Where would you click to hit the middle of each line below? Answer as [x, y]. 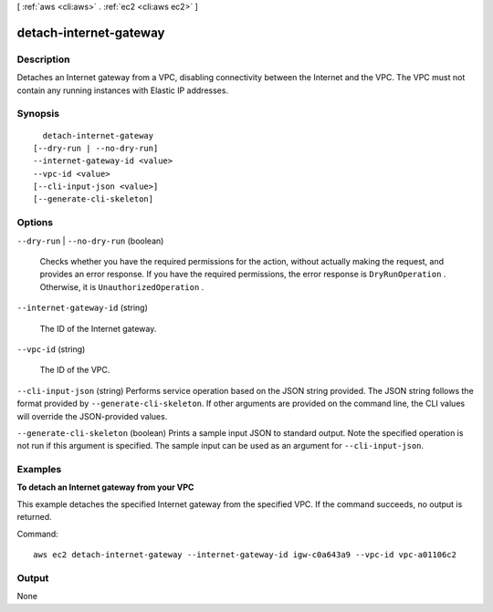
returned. [34, 517]
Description [43, 59]
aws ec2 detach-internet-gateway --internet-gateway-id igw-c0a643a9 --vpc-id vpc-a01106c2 [245, 555]
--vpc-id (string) [51, 349]
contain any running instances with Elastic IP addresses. [122, 90]
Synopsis [38, 114]
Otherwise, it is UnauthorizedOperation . [122, 286]
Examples [39, 470]
